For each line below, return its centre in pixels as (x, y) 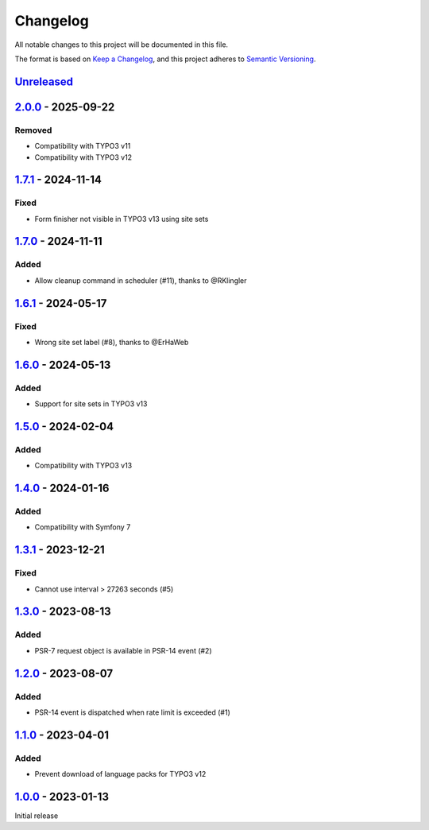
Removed (33, 130)
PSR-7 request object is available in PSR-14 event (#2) (123, 650)
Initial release (37, 816)
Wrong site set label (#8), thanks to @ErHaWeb (112, 342)
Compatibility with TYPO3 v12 (83, 157)
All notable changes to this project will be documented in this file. (122, 45)
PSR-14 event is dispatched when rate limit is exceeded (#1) (132, 712)
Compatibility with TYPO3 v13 (83, 466)
